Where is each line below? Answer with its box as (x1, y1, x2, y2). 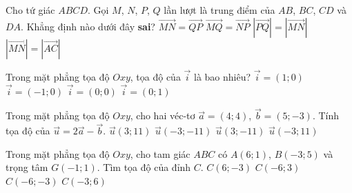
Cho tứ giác (6, 3, 55, 17)
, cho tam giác (130, 146, 190, 161)
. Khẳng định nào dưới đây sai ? (21, 19, 155, 33)
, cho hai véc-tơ (130, 108, 195, 123)
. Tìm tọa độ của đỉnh (97, 160, 191, 174)
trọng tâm (6, 160, 48, 174)
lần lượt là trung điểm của (164, 3, 275, 17)
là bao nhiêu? (194, 69, 251, 83)
